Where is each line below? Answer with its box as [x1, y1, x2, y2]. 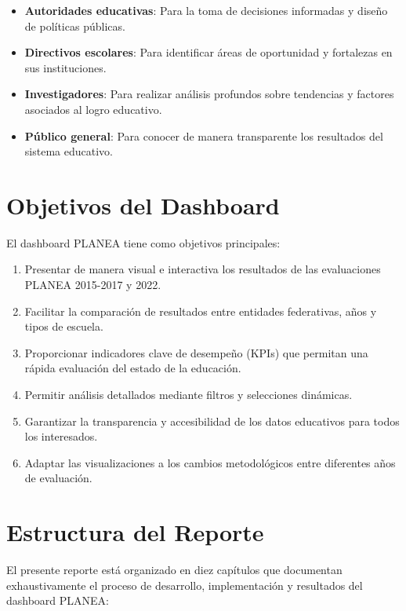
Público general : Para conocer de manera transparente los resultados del [24, 127, 383, 144]
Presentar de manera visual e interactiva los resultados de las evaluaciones [24, 261, 381, 277]
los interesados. [24, 428, 98, 445]
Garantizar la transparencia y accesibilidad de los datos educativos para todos [24, 412, 400, 429]
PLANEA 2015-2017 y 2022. [24, 276, 161, 293]
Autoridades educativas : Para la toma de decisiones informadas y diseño [24, 2, 388, 18]
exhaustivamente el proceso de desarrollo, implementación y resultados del [6, 576, 363, 593]
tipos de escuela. [24, 318, 103, 335]
